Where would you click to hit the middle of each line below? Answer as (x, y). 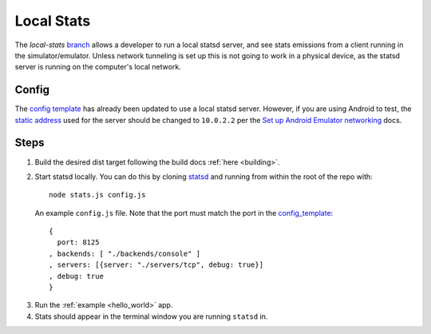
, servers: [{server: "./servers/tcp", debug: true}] (156, 265)
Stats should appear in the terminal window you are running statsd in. (151, 316)
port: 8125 (78, 243)
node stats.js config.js (97, 195)
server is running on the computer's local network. (98, 67)
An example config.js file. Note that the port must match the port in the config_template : (184, 213)
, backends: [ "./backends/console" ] (125, 253)
